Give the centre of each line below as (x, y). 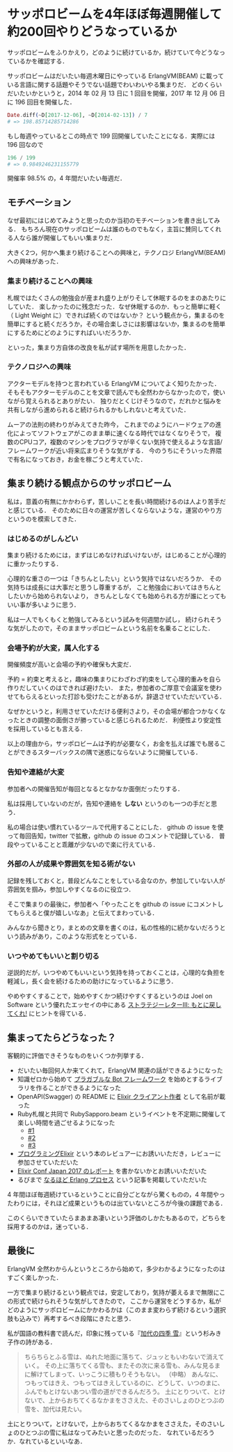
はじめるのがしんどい (43, 538)
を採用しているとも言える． (47, 729)
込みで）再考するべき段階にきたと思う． (77, 1318)
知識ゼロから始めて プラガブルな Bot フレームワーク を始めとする (111, 1079)
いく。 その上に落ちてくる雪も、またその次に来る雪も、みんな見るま (122, 1365)
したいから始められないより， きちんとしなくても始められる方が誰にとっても (117, 595)
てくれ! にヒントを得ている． (49, 1013)
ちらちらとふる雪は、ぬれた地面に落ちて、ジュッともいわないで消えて (124, 1357)
